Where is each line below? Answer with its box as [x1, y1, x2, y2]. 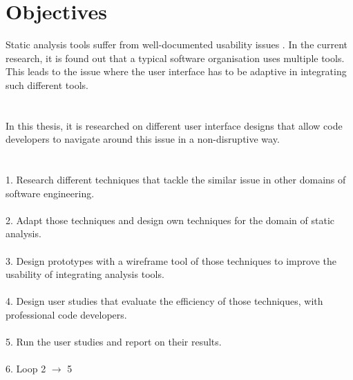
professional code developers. [6, 308, 127, 321]
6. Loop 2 [6, 361, 46, 376]
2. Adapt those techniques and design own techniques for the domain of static [6, 212, 335, 227]
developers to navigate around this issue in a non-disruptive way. [6, 132, 280, 146]
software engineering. [6, 186, 95, 200]
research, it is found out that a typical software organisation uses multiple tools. [6, 50, 345, 65]
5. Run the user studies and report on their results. [6, 334, 222, 349]
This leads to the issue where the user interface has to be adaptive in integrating [6, 64, 347, 79]
